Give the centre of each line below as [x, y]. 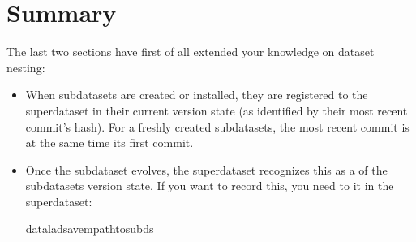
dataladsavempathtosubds [90, 229]
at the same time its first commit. [109, 143]
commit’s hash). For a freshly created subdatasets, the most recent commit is [217, 126]
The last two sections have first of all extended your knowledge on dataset [191, 52]
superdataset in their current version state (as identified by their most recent [217, 110]
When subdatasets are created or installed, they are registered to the [197, 95]
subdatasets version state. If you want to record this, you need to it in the [210, 186]
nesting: [26, 67]
